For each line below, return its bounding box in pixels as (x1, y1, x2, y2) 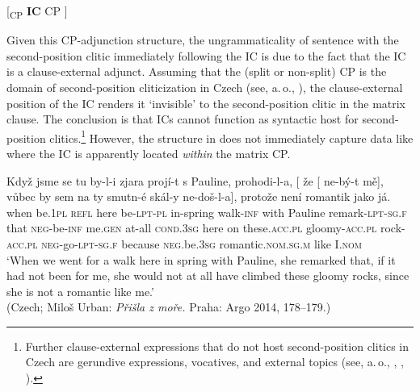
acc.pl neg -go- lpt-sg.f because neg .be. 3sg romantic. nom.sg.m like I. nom (6, 235, 363, 252)
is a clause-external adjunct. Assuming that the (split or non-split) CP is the (6, 63, 387, 80)
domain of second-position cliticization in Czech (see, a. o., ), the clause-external (6, 78, 403, 95)
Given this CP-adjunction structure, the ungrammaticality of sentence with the (6, 31, 399, 48)
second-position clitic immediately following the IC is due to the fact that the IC (6, 47, 406, 64)
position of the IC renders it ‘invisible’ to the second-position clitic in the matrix (6, 94, 406, 111)
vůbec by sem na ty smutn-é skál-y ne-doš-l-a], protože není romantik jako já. (6, 188, 391, 205)
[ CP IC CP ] (6, 2, 68, 21)
